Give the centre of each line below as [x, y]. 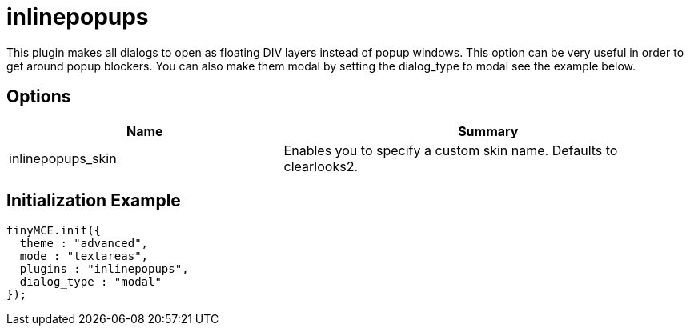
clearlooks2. [321, 166]
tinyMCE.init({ [54, 231]
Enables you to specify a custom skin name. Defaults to [451, 150]
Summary [488, 131]
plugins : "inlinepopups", [104, 269]
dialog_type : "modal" [90, 282]
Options [39, 97]
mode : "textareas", [84, 256]
